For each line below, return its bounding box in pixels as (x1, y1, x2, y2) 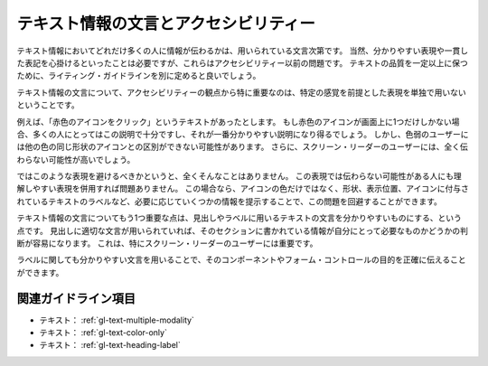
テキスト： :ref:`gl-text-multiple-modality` (39, 314, 194, 325)
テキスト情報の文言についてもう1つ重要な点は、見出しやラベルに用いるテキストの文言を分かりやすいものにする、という (16, 212, 463, 223)
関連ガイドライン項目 (16, 290, 136, 306)
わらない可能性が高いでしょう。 (16, 154, 136, 164)
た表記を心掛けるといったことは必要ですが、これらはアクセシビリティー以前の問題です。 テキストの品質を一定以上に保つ (16, 57, 469, 68)
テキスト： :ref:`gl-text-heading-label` (39, 340, 181, 351)
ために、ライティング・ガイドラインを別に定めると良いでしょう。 (16, 70, 261, 81)
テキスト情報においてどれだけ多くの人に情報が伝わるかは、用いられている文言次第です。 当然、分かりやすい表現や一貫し (16, 45, 469, 56)
